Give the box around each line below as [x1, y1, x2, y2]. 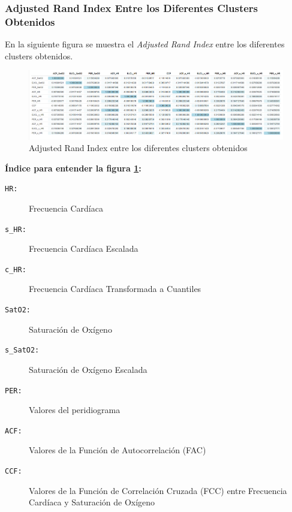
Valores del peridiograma [29, 403, 121, 416]
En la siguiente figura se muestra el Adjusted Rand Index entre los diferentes [5, 38, 285, 50]
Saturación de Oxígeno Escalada [29, 363, 147, 375]
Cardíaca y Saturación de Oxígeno [29, 496, 155, 508]
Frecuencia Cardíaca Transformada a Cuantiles [29, 282, 201, 295]
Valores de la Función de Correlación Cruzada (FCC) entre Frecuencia [29, 484, 287, 496]
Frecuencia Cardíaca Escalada [29, 242, 139, 255]
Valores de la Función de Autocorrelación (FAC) [29, 444, 206, 456]
